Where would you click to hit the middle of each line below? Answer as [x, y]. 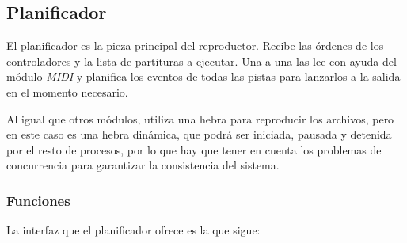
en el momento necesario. [67, 91]
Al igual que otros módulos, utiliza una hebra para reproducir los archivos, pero [200, 118]
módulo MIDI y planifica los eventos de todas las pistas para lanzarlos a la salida [203, 76]
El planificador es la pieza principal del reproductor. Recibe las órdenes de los [195, 46]
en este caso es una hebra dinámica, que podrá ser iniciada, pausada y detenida [199, 134]
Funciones [38, 200]
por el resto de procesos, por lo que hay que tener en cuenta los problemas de [194, 149]
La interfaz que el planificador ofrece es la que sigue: [133, 230]
